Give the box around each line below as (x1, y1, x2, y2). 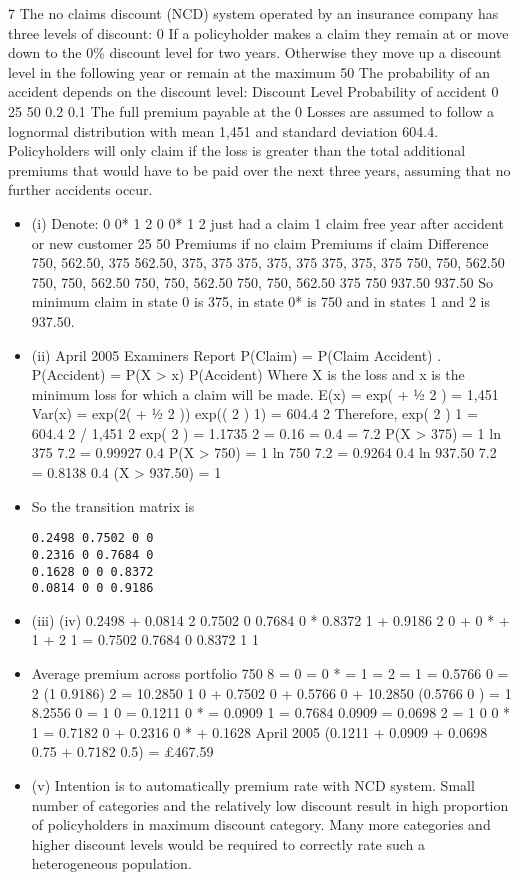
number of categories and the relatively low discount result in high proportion (31, 794, 509, 815)
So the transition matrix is (31, 495, 195, 516)
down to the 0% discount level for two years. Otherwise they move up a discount (8, 42, 502, 63)
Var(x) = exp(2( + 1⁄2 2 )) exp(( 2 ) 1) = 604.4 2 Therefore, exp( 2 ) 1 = (31, 403, 478, 424)
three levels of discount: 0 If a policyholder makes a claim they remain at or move (8, 22, 509, 43)
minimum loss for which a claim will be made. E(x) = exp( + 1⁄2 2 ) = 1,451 (31, 383, 499, 404)
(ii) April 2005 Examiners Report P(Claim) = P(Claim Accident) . (31, 344, 442, 365)
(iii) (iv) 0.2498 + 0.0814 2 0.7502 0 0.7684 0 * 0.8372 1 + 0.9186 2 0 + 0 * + (31, 609, 510, 630)
